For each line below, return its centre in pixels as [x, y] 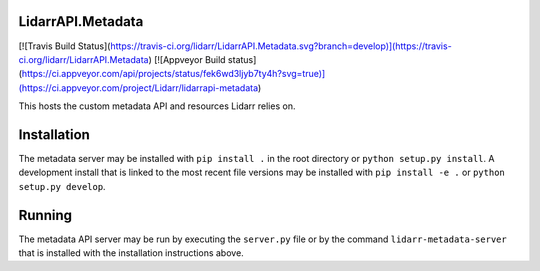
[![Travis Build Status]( [64, 46]
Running [45, 215]
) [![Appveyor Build [187, 59]
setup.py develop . [62, 186]
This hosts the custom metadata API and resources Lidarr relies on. [157, 106]
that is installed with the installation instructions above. [131, 253]
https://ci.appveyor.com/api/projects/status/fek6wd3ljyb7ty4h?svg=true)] [173, 74]
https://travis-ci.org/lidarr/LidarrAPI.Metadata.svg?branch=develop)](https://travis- [281, 46]
